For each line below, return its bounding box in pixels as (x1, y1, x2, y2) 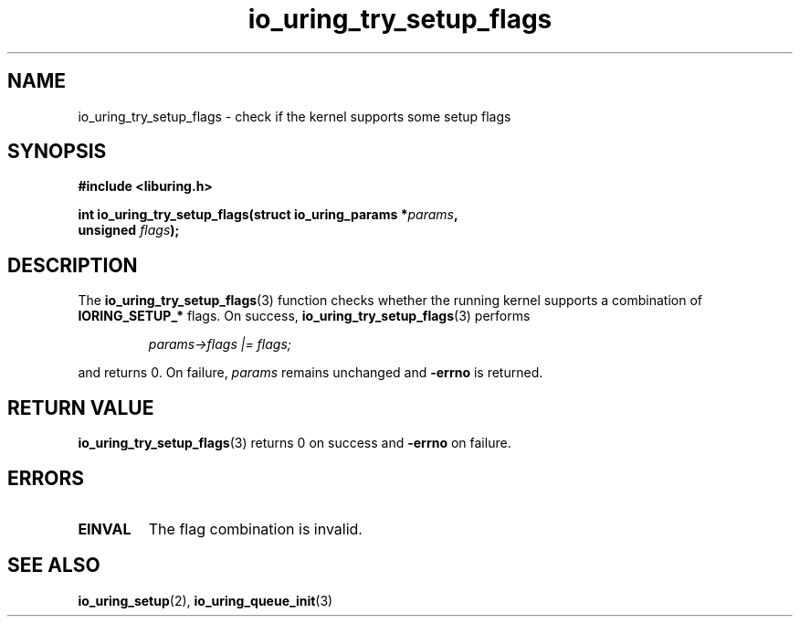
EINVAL (78, 519, 132, 538)
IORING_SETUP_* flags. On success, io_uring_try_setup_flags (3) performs (78, 308, 531, 324)
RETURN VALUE (7, 396, 154, 419)
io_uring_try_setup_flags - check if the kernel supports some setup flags (78, 108, 511, 124)
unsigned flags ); (78, 222, 180, 238)
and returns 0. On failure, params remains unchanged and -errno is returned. (78, 365, 543, 381)
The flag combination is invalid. (148, 519, 363, 538)
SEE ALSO (7, 554, 100, 577)
